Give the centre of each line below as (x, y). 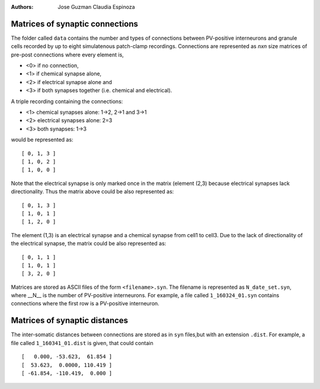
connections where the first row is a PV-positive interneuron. (85, 304)
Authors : (22, 7)
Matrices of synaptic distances (70, 321)
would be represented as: (42, 140)
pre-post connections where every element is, (67, 55)
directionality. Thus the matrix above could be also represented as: (92, 192)
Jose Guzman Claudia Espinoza (97, 7)
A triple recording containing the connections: (67, 101)
